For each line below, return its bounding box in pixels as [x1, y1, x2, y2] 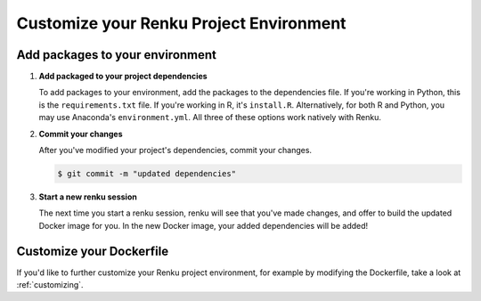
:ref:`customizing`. [16, 280, 84, 290]
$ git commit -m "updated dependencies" [57, 169, 236, 178]
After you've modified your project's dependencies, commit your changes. [38, 145, 312, 156]
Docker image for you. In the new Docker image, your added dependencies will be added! [38, 220, 369, 231]
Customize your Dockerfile [16, 243, 169, 258]
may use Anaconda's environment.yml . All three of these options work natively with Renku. [38, 112, 382, 123]
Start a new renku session [38, 191, 137, 202]
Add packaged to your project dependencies [38, 71, 208, 82]
